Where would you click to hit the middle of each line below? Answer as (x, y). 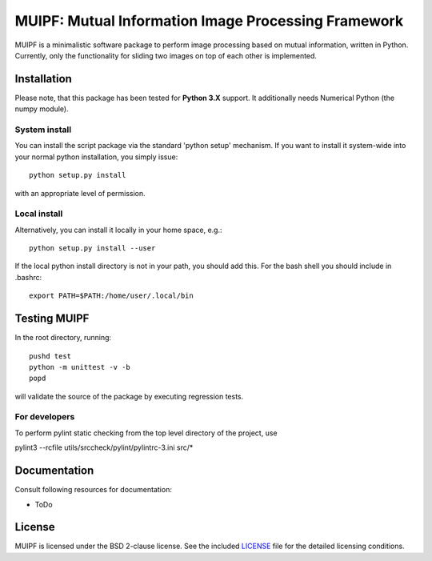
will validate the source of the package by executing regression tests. (129, 396)
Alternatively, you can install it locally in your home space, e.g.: (118, 230)
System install (43, 130)
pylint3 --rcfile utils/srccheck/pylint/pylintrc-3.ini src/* (104, 447)
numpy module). (42, 109)
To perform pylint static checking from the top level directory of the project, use (146, 433)
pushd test (50, 356)
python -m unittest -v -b (80, 367)
